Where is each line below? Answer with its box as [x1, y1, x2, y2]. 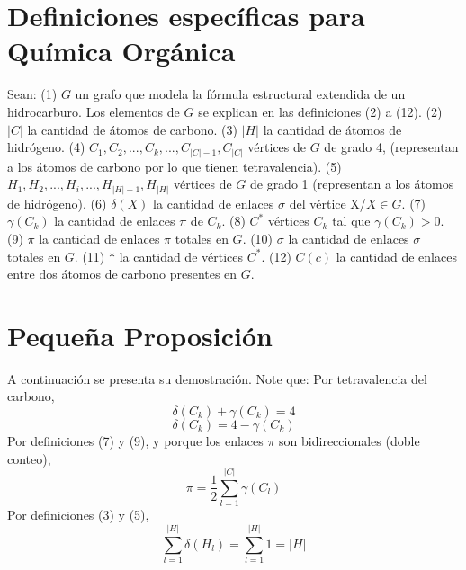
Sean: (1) [7, 85, 58, 103]
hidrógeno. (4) [7, 138, 85, 156]
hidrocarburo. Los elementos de [7, 102, 180, 120]
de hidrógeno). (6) [7, 193, 107, 212]
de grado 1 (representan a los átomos [249, 174, 454, 193]
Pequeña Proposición [7, 316, 273, 353]
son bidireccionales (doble [279, 432, 420, 450]
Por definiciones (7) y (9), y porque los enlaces [7, 432, 264, 450]
